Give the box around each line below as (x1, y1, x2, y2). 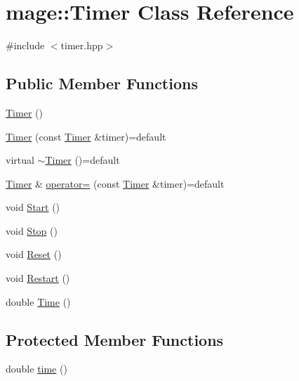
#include (6, 38, 45, 53)
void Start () (6, 200, 60, 214)
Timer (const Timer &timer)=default (6, 129, 166, 143)
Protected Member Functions (6, 328, 224, 350)
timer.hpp (60, 38, 103, 53)
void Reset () (6, 247, 62, 261)
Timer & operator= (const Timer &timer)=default (6, 176, 225, 190)
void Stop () (6, 223, 58, 238)
